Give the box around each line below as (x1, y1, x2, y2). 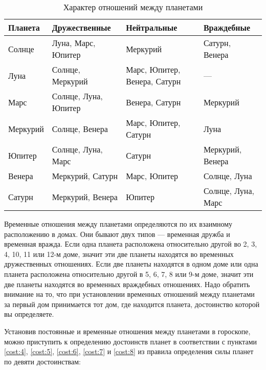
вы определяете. (4, 309, 54, 319)
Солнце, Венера (52, 122, 108, 135)
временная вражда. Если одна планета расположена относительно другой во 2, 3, (4, 238, 257, 249)
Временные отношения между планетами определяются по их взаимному (4, 219, 233, 229)
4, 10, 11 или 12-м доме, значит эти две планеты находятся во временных (4, 248, 234, 259)
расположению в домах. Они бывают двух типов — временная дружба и (4, 228, 230, 239)
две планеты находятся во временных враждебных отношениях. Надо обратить (4, 278, 250, 289)
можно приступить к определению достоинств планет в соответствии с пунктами (4, 336, 257, 346)
